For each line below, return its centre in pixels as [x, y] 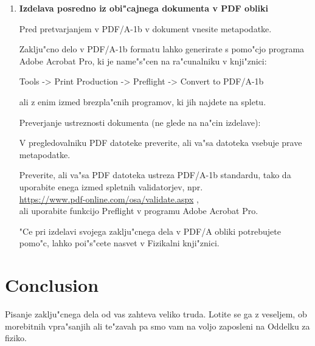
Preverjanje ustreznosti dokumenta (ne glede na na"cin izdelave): [140, 122]
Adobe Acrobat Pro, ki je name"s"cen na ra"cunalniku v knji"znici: [143, 61]
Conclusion [52, 285]
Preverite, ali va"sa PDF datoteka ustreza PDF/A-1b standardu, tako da [155, 175]
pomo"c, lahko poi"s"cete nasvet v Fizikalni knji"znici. [119, 243]
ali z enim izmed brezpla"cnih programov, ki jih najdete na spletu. [143, 101]
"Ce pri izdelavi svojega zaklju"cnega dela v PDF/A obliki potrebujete [150, 231]
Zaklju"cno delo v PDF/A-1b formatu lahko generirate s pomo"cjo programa [162, 49]
